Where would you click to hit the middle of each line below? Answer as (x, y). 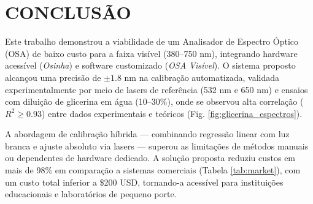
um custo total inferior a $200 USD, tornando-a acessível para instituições (144, 182)
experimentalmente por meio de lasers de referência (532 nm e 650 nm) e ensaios (156, 89)
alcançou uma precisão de (53, 77)
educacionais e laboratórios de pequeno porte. (91, 194)
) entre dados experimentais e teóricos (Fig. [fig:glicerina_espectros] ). (172, 113)
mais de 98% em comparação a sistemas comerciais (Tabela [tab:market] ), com (153, 170)
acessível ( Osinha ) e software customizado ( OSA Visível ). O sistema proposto (150, 65)
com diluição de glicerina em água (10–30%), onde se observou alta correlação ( (154, 101)
